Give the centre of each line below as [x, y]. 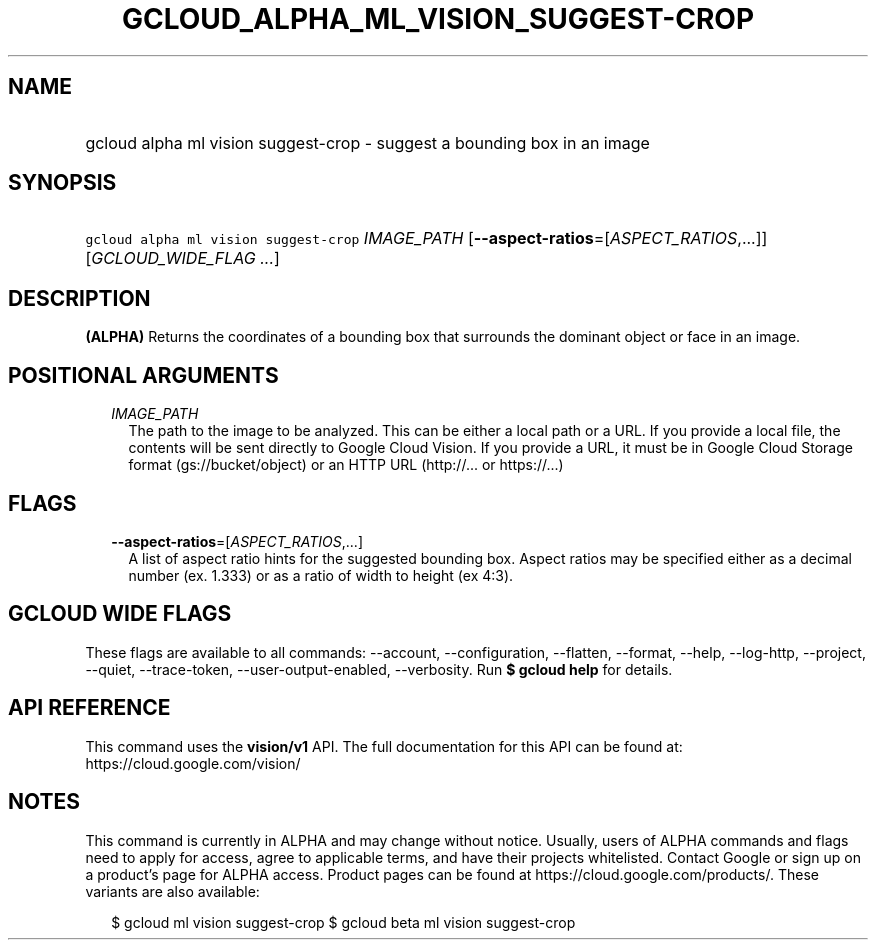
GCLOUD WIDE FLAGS [120, 614]
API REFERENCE [89, 708]
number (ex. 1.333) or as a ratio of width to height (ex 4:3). [321, 575]
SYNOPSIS [62, 183]
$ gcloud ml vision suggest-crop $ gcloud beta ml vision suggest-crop [343, 922]
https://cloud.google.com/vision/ [193, 763]
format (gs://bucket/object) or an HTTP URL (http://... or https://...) [346, 465]
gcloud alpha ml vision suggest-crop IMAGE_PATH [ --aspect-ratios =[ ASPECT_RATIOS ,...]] [426, 238]
